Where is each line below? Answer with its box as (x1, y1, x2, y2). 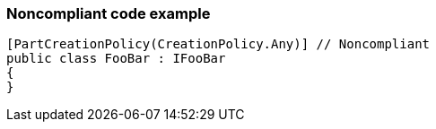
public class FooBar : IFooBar (6, 51, 226, 66)
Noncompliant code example (6, 4, 211, 22)
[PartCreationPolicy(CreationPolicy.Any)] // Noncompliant (6, 37, 431, 52)
